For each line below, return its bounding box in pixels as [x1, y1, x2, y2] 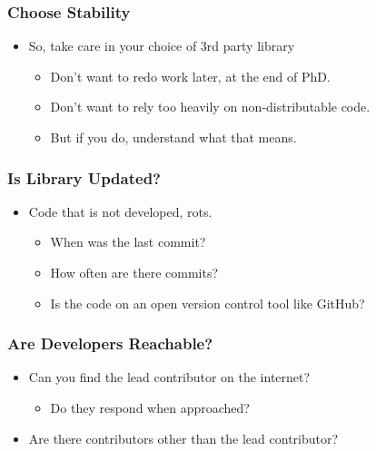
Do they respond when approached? [50, 398, 250, 417]
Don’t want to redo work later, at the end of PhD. [50, 66, 331, 85]
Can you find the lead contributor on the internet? [28, 368, 311, 387]
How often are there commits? [50, 263, 219, 281]
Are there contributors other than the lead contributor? [28, 428, 339, 447]
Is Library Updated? [7, 166, 161, 189]
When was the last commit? [50, 232, 206, 251]
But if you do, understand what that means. [50, 128, 297, 146]
